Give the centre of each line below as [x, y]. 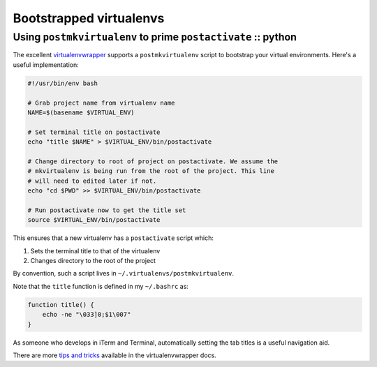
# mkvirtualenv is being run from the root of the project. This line [151, 171]
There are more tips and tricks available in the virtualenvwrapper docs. [114, 355]
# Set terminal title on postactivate [94, 132]
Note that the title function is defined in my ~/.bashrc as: [101, 286]
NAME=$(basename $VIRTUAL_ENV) [81, 112]
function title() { [61, 305]
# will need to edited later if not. [92, 181]
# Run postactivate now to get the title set [107, 210]
